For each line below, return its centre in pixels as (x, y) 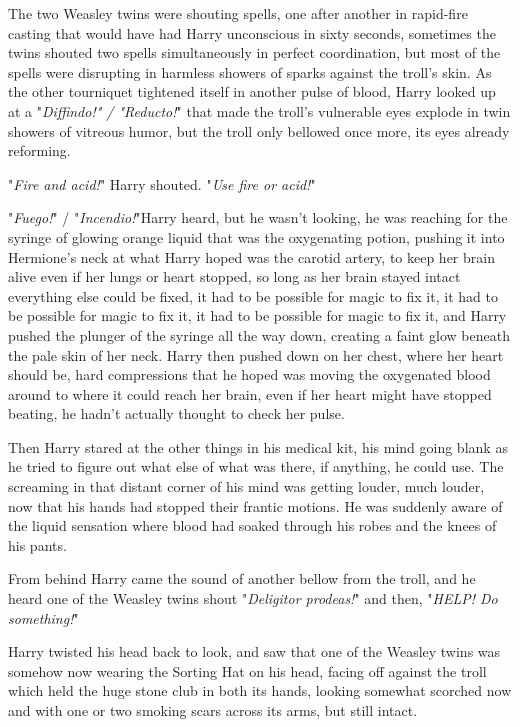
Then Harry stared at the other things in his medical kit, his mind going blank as (258, 446)
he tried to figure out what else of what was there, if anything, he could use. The (256, 466)
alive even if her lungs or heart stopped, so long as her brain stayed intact (234, 276)
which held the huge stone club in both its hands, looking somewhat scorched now (260, 690)
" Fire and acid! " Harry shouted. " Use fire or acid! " (162, 183)
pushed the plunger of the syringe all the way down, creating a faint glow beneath (259, 334)
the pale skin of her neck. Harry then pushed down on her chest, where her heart (256, 354)
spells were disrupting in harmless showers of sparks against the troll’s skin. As (250, 71)
